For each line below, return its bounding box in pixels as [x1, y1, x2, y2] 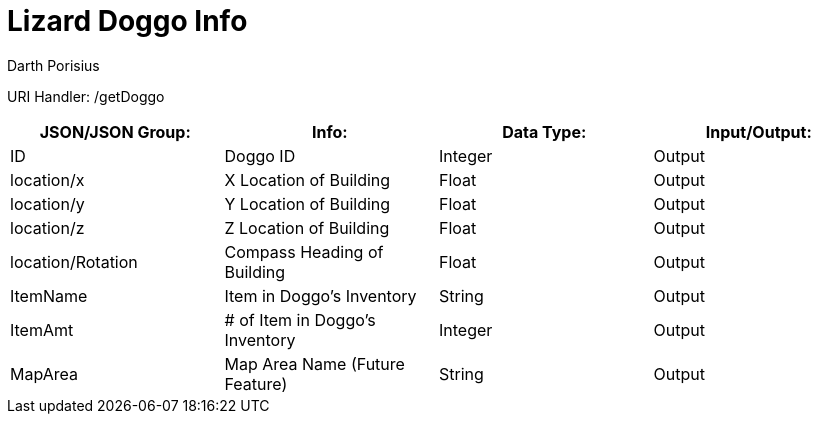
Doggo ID [224, 145, 296, 166]
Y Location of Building [224, 193, 391, 214]
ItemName [10, 285, 88, 306]
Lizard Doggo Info [7, 4, 248, 38]
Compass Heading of [224, 241, 384, 262]
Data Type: [502, 121, 587, 142]
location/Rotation [10, 251, 138, 272]
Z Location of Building [224, 217, 390, 238]
